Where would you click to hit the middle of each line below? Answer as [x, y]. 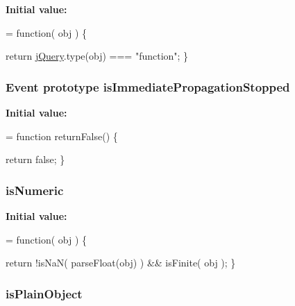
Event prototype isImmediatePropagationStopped [148, 86]
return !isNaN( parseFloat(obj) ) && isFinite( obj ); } [121, 263]
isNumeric [35, 190]
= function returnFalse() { [62, 136]
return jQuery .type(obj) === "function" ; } [97, 56]
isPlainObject [44, 293]
